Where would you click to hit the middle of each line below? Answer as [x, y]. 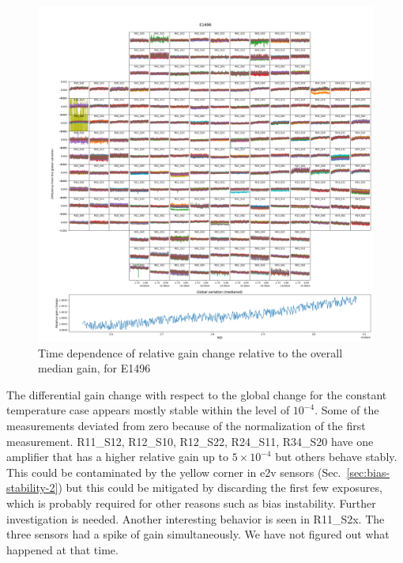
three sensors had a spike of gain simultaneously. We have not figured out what [198, 534]
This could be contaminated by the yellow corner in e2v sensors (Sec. [174, 472]
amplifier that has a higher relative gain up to [117, 457]
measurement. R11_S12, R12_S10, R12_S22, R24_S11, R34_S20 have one [190, 441]
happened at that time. [62, 549]
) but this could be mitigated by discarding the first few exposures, [220, 487]
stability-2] [32, 487]
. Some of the [347, 410]
